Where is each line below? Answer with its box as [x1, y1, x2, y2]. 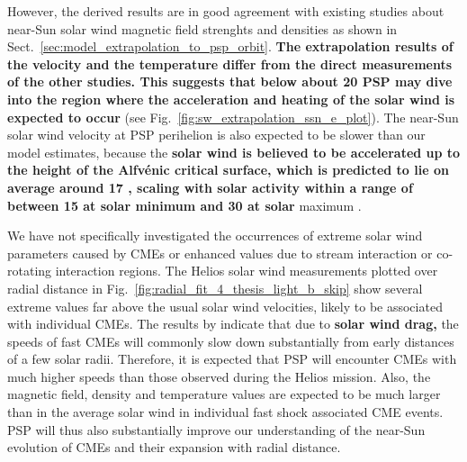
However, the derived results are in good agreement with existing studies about [7, 2, 445, 20]
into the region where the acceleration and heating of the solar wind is [7, 89, 455, 108]
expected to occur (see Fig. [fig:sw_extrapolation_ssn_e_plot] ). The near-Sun [7, 107, 459, 126]
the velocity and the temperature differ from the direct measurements [7, 54, 453, 73]
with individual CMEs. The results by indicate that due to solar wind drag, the [7, 314, 459, 333]
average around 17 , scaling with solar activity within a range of [7, 177, 413, 196]
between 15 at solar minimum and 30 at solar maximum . [7, 195, 362, 214]
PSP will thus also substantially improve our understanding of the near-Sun [7, 420, 426, 439]
